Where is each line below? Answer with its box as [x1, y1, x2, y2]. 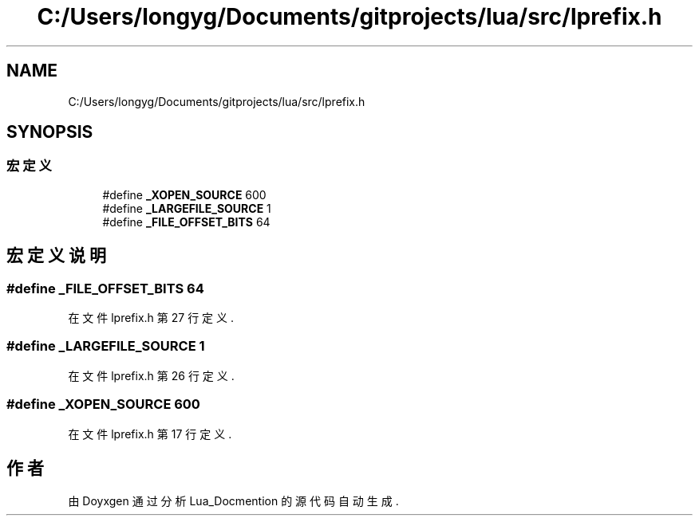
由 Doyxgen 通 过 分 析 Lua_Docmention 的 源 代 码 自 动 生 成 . [68, 494, 399, 508]
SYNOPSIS [6, 122, 93, 143]
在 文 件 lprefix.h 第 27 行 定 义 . [68, 311, 235, 325]
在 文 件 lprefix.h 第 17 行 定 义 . [68, 426, 232, 441]
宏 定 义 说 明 [6, 245, 106, 266]
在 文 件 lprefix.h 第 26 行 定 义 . [68, 368, 235, 383]
